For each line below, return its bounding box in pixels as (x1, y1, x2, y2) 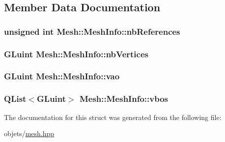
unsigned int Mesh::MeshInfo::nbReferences (4, 25, 180, 37)
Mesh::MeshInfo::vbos (79, 93, 169, 105)
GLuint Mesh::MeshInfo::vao (4, 70, 120, 82)
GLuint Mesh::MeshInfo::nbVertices (4, 47, 148, 60)
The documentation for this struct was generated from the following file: (4, 112, 222, 122)
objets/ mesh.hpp (4, 128, 55, 139)
